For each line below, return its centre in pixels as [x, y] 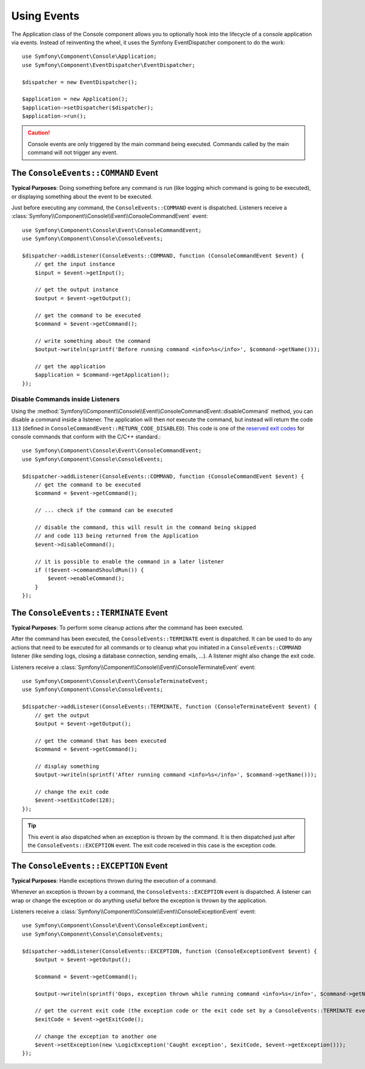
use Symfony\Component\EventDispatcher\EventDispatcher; [109, 65]
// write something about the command [92, 341]
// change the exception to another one [96, 1036]
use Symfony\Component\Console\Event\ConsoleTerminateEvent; [115, 681]
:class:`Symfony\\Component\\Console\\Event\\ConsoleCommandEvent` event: [109, 216]
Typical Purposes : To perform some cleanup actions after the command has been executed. [127, 628]
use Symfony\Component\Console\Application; [90, 57]
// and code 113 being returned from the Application [116, 536]
